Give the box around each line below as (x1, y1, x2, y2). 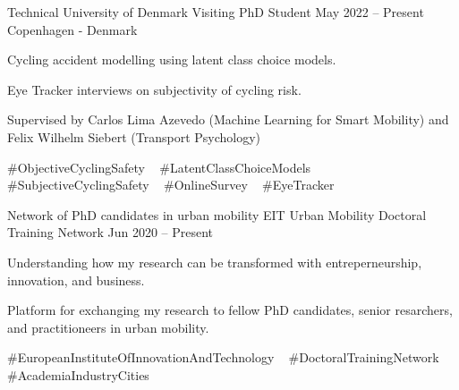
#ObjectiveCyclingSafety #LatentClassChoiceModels (7, 157, 311, 176)
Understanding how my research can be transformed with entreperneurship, (7, 252, 422, 271)
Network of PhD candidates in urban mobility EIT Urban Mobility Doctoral (7, 205, 427, 224)
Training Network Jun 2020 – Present (7, 223, 214, 242)
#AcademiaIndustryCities (7, 365, 149, 384)
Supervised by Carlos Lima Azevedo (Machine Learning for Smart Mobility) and (7, 110, 449, 129)
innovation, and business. (7, 270, 145, 289)
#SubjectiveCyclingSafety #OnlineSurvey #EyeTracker (7, 175, 335, 194)
